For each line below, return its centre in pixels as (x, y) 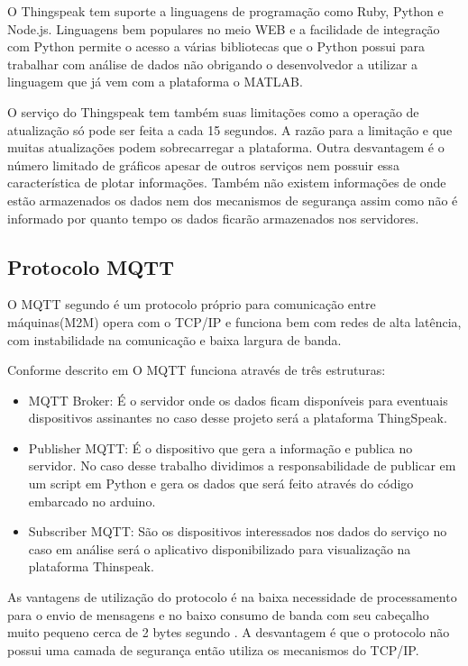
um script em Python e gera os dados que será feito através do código (221, 484)
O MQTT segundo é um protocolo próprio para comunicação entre (192, 304)
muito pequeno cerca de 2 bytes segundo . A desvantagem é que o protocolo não (229, 632)
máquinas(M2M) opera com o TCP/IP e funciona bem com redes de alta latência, (234, 321)
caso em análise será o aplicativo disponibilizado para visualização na (220, 548)
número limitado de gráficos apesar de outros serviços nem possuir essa (203, 164)
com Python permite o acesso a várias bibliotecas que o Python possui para (216, 46)
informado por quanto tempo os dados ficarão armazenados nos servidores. (213, 218)
